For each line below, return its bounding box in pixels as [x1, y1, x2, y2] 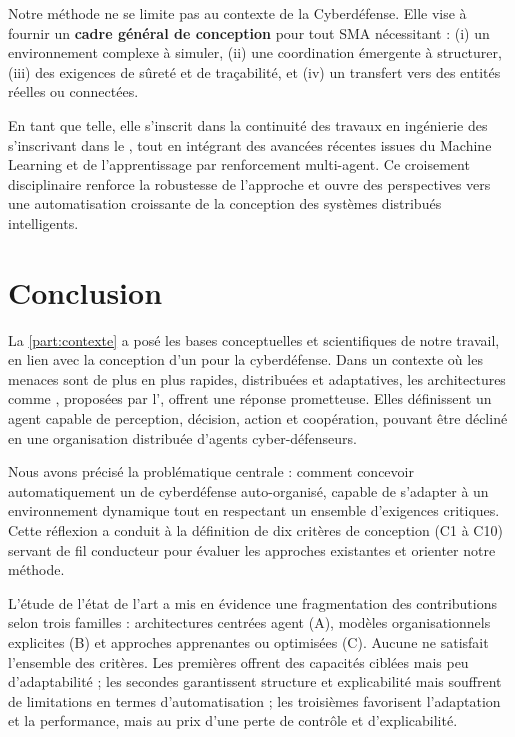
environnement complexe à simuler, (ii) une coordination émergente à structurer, [8, 42, 502, 63]
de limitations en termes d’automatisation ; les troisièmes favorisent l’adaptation [8, 690, 501, 711]
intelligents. [8, 212, 79, 233]
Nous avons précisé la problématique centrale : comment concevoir [8, 461, 414, 482]
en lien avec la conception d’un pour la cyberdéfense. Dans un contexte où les [8, 349, 483, 370]
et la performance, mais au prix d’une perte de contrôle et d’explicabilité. [8, 710, 458, 731]
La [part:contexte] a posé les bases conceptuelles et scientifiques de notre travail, [8, 329, 500, 350]
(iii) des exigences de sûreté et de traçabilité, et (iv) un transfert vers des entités [8, 61, 501, 82]
